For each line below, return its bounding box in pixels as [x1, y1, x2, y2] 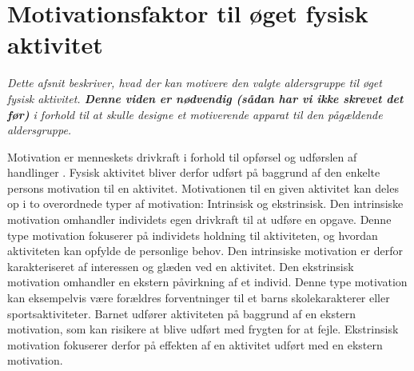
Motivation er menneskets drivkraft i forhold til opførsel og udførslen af [7, 148, 357, 165]
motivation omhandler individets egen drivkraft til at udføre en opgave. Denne [7, 211, 392, 228]
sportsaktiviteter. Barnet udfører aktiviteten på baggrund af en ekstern [7, 305, 356, 321]
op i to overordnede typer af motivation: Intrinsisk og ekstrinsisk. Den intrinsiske [7, 195, 404, 212]
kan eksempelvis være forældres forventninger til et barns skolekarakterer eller [7, 289, 390, 306]
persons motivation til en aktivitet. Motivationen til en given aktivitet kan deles [7, 179, 399, 196]
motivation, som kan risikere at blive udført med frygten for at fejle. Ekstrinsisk [7, 321, 399, 337]
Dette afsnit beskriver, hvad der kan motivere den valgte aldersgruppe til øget [7, 74, 382, 91]
